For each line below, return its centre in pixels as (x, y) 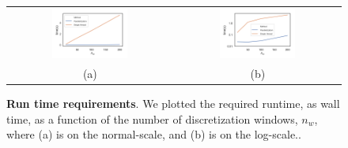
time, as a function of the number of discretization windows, (152, 118)
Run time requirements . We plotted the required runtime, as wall (173, 104)
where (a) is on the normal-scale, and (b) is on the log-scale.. (154, 134)
